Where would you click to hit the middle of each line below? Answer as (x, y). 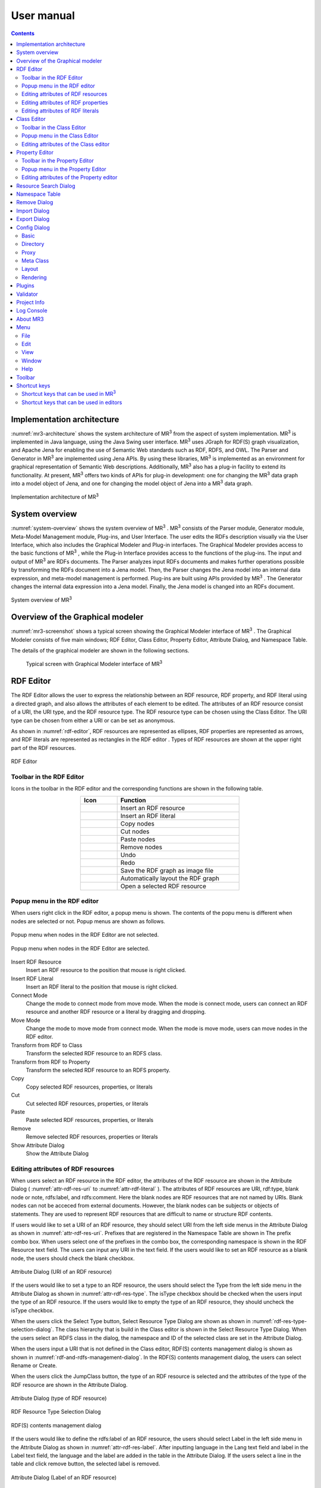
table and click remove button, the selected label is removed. (86, 1464)
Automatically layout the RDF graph (170, 878)
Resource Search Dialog (46, 186)
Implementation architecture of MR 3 (55, 496)
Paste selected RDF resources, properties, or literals (90, 1120)
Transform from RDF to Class (47, 1045)
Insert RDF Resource (36, 962)
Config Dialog (33, 227)
